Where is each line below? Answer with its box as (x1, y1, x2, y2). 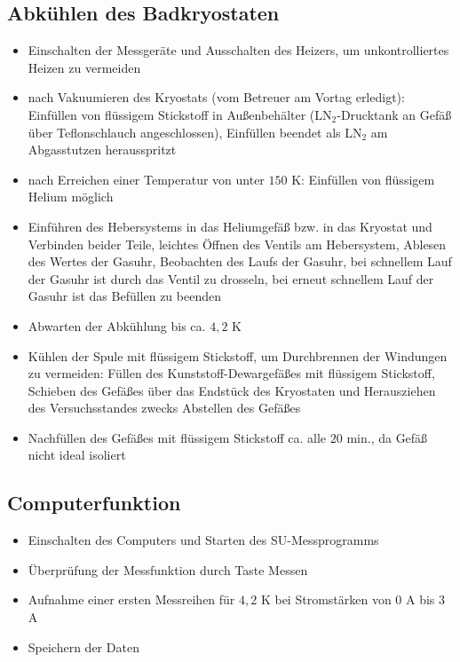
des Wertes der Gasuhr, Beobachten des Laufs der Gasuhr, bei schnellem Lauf (28, 252, 452, 271)
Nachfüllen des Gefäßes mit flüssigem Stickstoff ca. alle (28, 428, 327, 446)
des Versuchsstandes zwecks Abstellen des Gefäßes (28, 398, 301, 417)
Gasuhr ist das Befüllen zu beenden (28, 287, 221, 305)
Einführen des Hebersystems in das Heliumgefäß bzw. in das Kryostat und (28, 217, 432, 235)
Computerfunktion (7, 489, 181, 516)
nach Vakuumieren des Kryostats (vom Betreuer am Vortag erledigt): (28, 88, 405, 106)
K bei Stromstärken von (260, 590, 392, 609)
